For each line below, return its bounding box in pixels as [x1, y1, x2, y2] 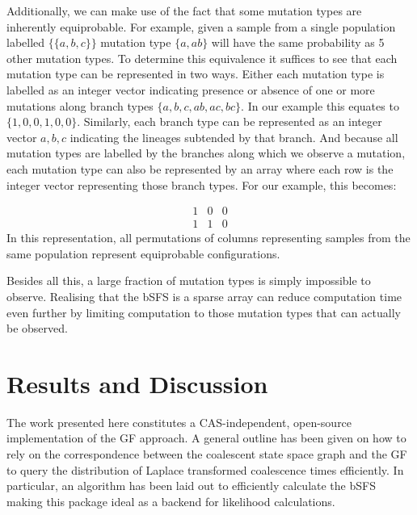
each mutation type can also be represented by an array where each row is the [6, 160, 394, 177]
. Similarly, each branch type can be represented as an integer [77, 113, 382, 130]
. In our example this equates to [241, 97, 399, 114]
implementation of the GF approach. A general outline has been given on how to [6, 429, 406, 446]
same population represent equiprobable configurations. [6, 245, 280, 262]
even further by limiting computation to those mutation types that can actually [6, 304, 401, 320]
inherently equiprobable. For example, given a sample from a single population [6, 18, 396, 35]
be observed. [6, 320, 68, 337]
